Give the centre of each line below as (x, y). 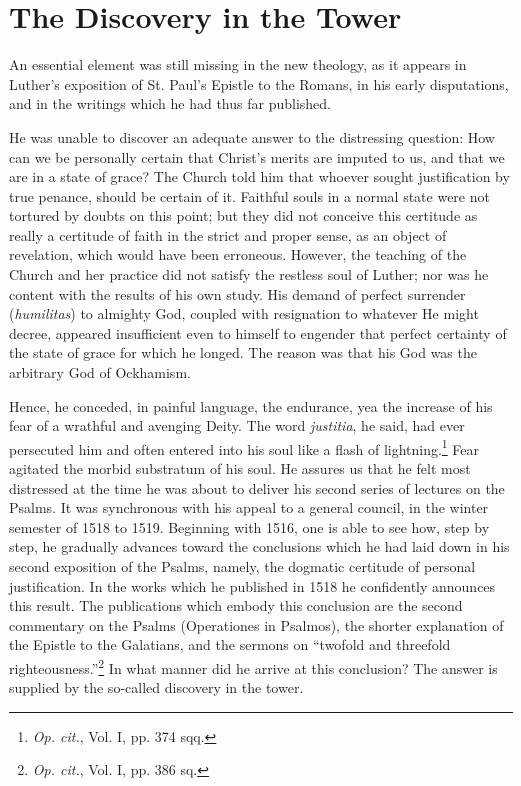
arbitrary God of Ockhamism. (100, 372)
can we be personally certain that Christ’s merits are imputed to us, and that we (257, 156)
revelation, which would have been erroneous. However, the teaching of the (238, 254)
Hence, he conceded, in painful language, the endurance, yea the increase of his (251, 405)
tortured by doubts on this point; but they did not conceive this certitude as (243, 215)
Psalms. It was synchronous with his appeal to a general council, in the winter (249, 507)
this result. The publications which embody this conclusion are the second (236, 605)
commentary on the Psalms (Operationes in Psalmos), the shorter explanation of (256, 624)
